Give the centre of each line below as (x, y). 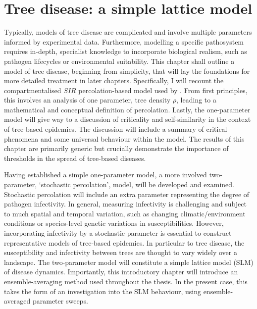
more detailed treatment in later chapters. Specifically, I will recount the (114, 80)
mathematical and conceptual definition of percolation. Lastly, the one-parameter (127, 109)
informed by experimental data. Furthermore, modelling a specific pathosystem (124, 41)
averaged (17, 301)
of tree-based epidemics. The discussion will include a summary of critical (116, 129)
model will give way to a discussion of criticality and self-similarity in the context (128, 119)
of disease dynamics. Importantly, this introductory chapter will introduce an (121, 272)
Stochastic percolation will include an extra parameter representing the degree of (127, 194)
